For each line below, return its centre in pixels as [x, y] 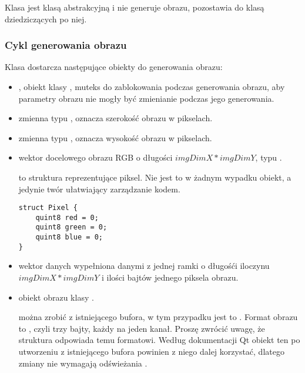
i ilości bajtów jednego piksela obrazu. [170, 277]
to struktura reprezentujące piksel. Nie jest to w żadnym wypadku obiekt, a [155, 177]
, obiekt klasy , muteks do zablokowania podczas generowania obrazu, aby [152, 86]
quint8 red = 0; [67, 217]
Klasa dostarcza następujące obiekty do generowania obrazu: [114, 67]
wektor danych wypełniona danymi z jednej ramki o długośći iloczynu [144, 266]
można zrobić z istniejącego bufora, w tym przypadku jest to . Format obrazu [158, 317]
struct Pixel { [48, 208]
